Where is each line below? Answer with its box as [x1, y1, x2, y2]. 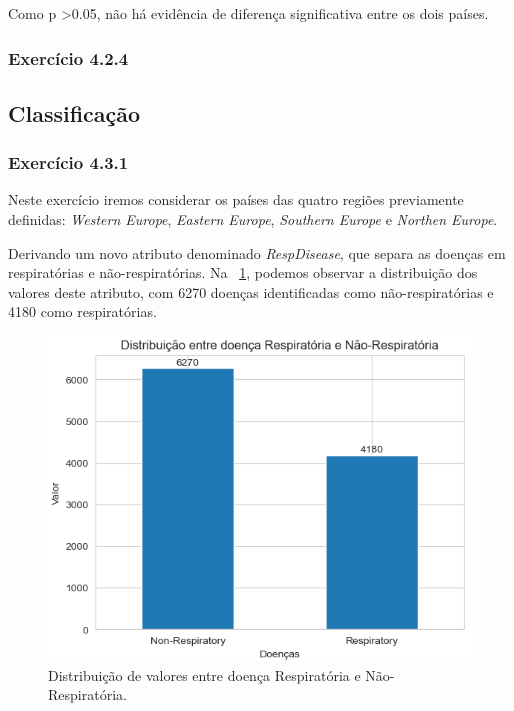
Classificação [8, 97, 141, 128]
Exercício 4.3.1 [8, 150, 129, 175]
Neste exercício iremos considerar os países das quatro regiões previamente [8, 189, 464, 210]
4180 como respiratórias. [8, 301, 157, 322]
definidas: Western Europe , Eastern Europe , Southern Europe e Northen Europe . [8, 209, 498, 230]
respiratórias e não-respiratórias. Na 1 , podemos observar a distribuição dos [8, 262, 478, 283]
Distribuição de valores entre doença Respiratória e [48, 664, 361, 685]
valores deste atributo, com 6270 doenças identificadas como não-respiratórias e [8, 281, 494, 302]
